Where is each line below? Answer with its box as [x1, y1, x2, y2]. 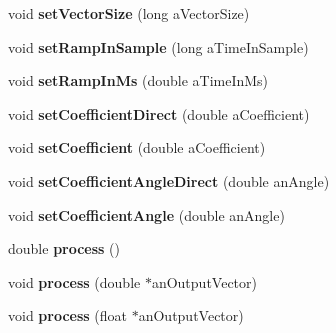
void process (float [8, 305, 128, 326]
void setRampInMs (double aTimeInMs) [8, 70, 269, 91]
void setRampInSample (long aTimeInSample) [8, 36, 309, 57]
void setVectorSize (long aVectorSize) [8, 3, 250, 23]
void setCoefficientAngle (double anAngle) [8, 204, 285, 225]
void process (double [8, 271, 141, 292]
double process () [8, 238, 121, 259]
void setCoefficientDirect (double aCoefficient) [8, 103, 310, 124]
